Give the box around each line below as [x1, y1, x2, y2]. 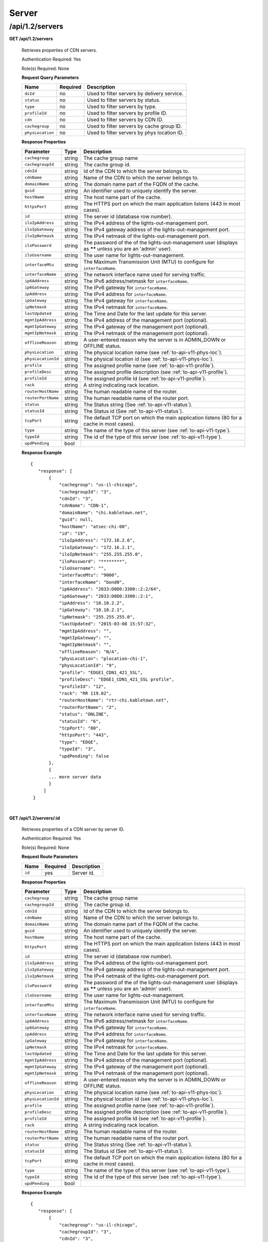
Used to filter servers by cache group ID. [87, 123, 182, 130]
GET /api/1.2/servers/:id [9, 815, 61, 821]
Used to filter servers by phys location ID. [87, 129, 184, 136]
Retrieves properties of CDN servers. [21, 47, 97, 53]
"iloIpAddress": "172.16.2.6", [59, 538, 135, 543]
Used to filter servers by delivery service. [87, 90, 184, 97]
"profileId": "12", [59, 684, 107, 689]
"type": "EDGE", [59, 739, 99, 745]
